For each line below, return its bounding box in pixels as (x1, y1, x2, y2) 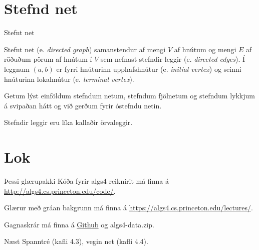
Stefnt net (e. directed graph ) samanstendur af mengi (4, 44, 166, 54)
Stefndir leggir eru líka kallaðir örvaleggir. (4, 117, 133, 128)
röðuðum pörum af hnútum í (4, 54, 92, 64)
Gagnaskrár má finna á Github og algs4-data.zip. (4, 219, 154, 229)
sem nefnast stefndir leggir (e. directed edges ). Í (101, 54, 245, 64)
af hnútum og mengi (174, 44, 236, 54)
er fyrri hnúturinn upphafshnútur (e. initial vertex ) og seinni (56, 63, 241, 74)
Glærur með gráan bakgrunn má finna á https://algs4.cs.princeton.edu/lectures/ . (4, 202, 253, 213)
